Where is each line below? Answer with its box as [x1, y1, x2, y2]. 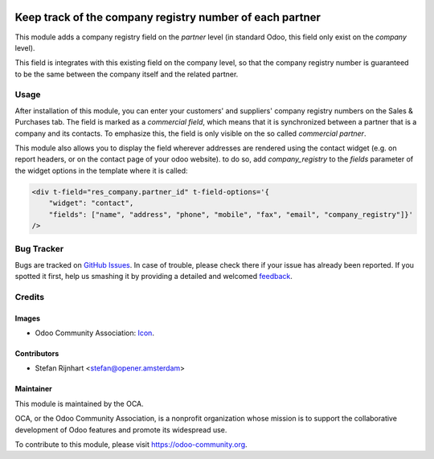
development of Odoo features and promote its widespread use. [14, 424, 227, 434]
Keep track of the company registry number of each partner [14, 10, 321, 24]
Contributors [14, 349, 59, 359]
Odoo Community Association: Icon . [35, 328, 154, 338]
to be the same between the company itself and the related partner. [14, 69, 239, 79]
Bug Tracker [14, 244, 64, 255]
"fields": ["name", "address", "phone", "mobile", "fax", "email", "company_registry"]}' [48, 210, 414, 219]
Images [14, 314, 40, 323]
